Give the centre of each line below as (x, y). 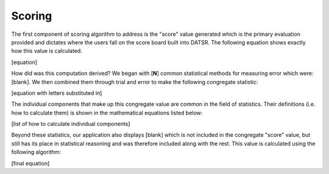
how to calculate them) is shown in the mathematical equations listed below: (107, 113)
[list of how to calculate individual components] (71, 124)
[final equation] (30, 163)
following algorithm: (36, 152)
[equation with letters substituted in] (57, 93)
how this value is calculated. (47, 51)
